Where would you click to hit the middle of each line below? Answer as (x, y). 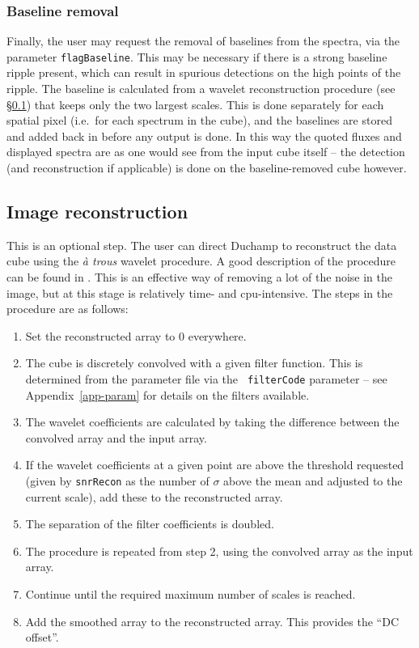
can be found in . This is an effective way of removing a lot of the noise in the (200, 277)
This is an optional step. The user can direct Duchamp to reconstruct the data (202, 245)
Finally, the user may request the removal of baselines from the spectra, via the (203, 41)
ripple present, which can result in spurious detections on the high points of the (204, 72)
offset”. (42, 637)
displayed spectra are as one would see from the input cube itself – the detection (206, 152)
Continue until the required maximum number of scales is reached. (190, 594)
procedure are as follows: (68, 309)
